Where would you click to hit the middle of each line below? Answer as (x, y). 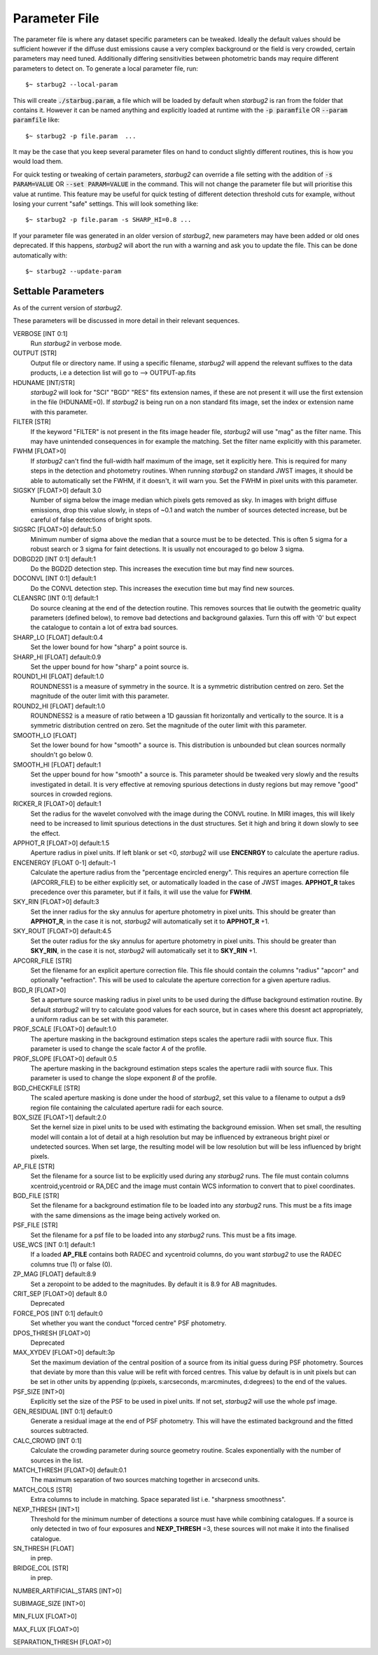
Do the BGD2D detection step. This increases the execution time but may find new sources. (162, 569)
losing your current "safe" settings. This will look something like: (106, 204)
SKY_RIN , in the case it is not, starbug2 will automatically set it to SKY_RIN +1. (144, 951)
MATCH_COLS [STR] (43, 1489)
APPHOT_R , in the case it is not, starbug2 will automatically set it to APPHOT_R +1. (150, 921)
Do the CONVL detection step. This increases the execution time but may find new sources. (162, 588)
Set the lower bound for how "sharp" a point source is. (109, 647)
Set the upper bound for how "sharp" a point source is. (110, 666)
